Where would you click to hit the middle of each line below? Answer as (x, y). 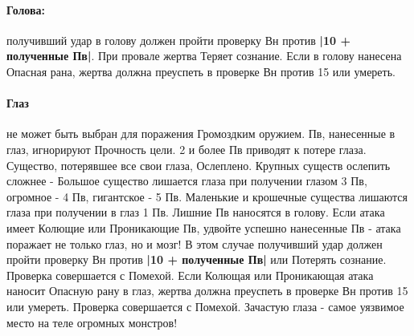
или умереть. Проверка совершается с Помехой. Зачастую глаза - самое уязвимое (205, 306)
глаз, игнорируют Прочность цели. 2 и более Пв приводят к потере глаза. (187, 149)
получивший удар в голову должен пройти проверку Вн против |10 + (178, 40)
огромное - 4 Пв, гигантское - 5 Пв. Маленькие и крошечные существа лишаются (207, 196)
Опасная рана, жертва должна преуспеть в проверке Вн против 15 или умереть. (201, 71)
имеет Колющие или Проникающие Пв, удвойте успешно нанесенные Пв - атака (204, 227)
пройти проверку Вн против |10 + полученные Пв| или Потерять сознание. (197, 259)
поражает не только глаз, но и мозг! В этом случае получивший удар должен (195, 243)
